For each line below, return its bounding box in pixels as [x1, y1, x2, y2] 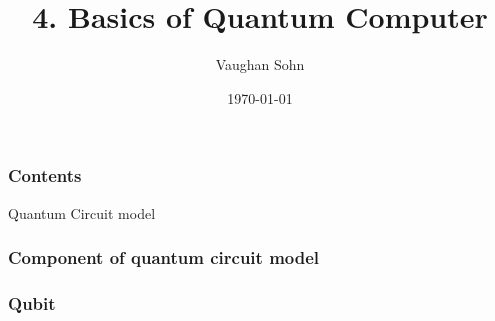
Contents [8, 163, 82, 188]
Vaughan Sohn [215, 54, 305, 75]
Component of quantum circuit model [8, 245, 320, 270]
